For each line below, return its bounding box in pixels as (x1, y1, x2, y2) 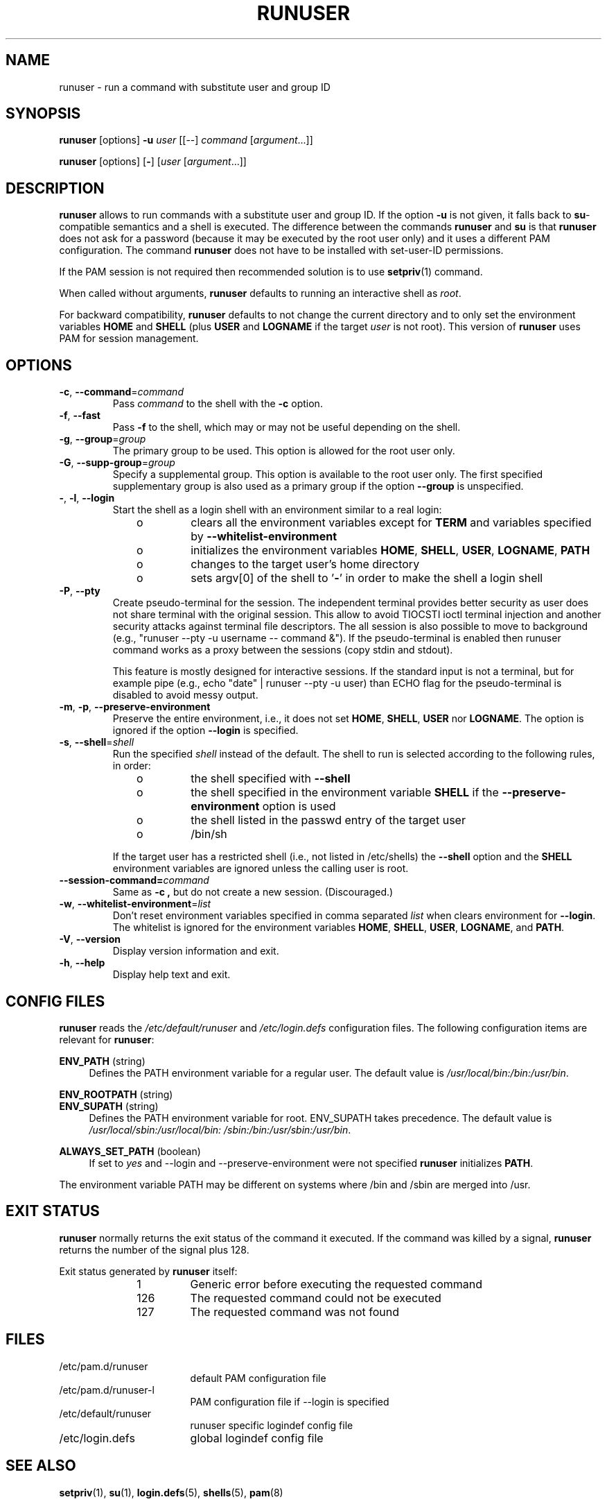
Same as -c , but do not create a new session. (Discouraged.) (112, 886, 394, 898)
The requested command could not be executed (190, 1290, 441, 1305)
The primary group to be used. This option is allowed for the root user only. (112, 445, 455, 457)
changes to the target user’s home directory (191, 557, 420, 572)
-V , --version (59, 933, 121, 946)
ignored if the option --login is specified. (112, 724, 299, 737)
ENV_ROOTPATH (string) (59, 1088, 173, 1100)
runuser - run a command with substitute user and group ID (59, 80, 331, 93)
